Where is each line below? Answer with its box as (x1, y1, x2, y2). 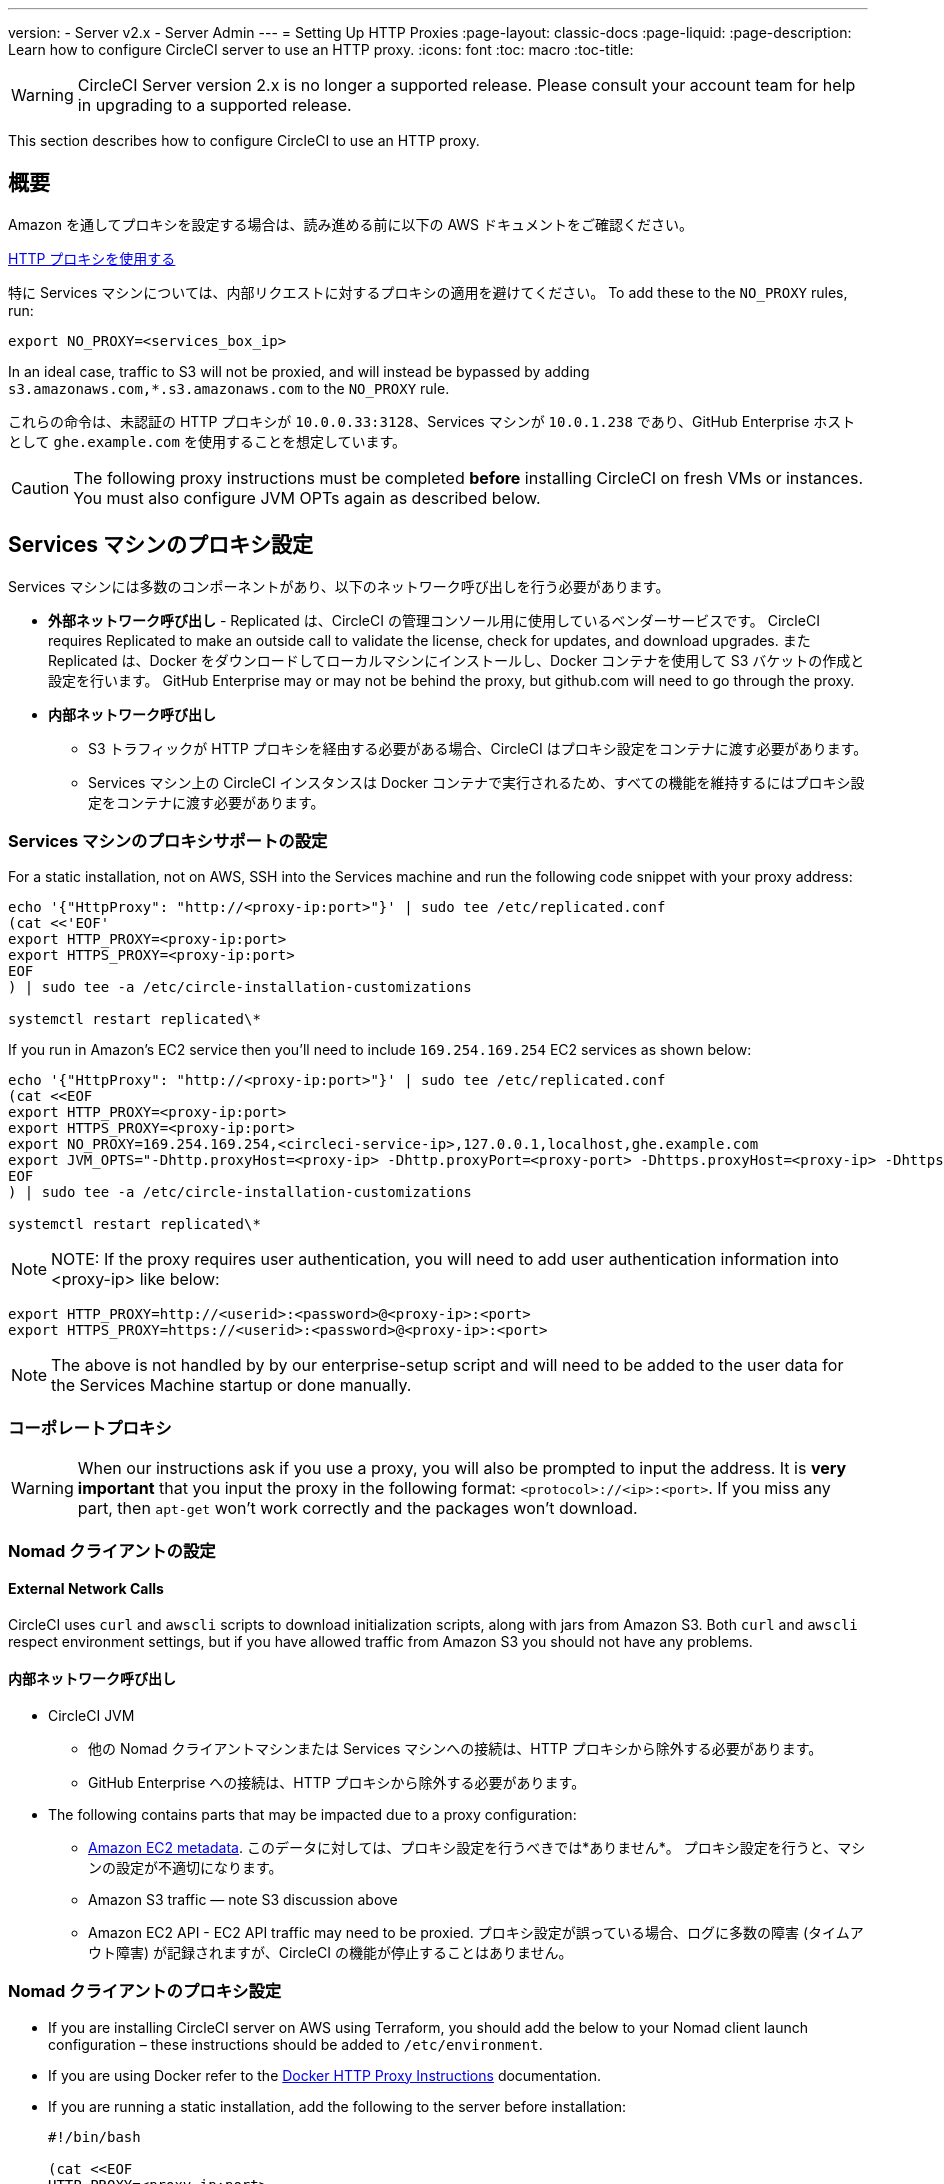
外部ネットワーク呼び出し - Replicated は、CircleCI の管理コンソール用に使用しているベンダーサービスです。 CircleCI (48, 611, 820, 629)
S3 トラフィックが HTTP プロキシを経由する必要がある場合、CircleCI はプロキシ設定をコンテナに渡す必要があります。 (88, 739, 868, 757)
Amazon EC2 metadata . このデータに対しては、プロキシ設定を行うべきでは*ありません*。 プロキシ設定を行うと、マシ (88, 1839, 866, 1856)
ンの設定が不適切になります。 (88, 1859, 283, 1876)
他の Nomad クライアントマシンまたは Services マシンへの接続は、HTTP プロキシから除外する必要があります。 (88, 1740, 823, 1757)
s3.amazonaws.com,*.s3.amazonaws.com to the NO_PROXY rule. (8, 379, 450, 397)
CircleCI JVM (48, 1707, 135, 1724)
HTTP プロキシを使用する (8, 249, 176, 267)
